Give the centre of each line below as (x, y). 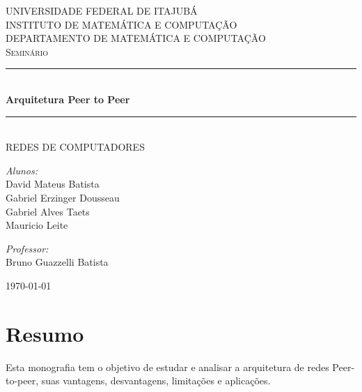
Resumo (45, 333)
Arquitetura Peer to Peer (68, 99)
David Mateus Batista (53, 184)
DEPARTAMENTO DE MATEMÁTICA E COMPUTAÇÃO (136, 38)
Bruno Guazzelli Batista (57, 262)
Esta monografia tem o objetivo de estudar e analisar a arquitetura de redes (167, 367)
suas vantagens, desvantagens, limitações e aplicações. (156, 380)
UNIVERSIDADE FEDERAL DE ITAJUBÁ (102, 10)
